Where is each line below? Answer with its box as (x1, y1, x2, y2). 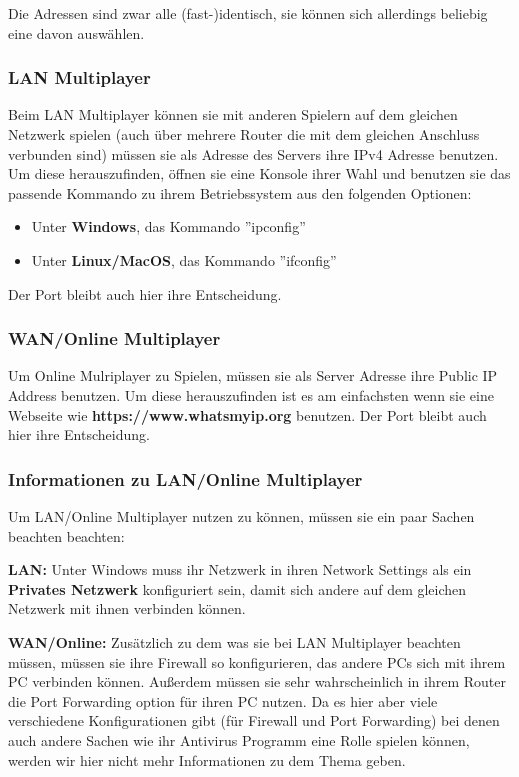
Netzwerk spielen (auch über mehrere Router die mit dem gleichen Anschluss (8, 124, 480, 144)
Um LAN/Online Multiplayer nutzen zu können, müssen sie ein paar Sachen (8, 505, 475, 526)
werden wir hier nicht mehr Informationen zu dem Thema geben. (8, 749, 406, 770)
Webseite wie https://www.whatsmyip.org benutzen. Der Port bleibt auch (8, 404, 487, 425)
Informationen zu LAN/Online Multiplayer (8, 466, 363, 491)
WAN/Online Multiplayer (8, 326, 221, 351)
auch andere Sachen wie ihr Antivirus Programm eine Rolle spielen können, (8, 729, 470, 750)
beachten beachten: (8, 525, 125, 546)
